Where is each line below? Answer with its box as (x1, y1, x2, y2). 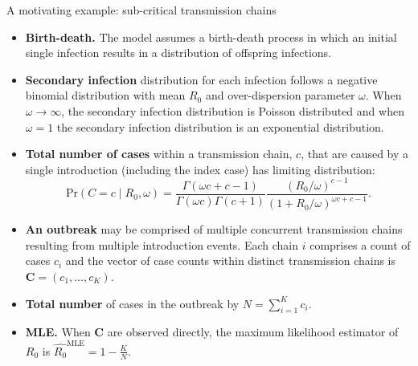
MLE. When (25, 323, 91, 340)
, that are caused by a (301, 145, 409, 162)
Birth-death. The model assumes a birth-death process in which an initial (25, 28, 397, 45)
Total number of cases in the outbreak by (25, 295, 240, 311)
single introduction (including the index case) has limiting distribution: (25, 161, 375, 177)
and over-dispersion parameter (205, 87, 355, 104)
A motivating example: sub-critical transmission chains (6, 2, 277, 18)
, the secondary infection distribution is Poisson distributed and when (61, 102, 404, 119)
